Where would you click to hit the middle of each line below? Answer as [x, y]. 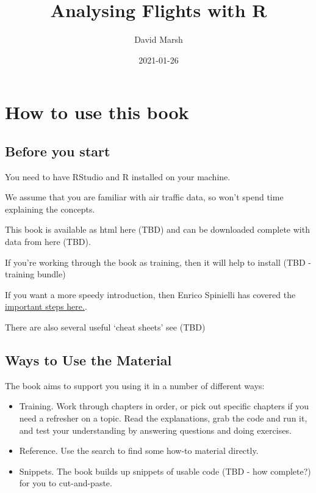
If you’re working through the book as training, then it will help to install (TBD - [158, 262]
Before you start [58, 151]
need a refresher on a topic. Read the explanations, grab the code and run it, [163, 418]
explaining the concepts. [50, 209]
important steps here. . [46, 306]
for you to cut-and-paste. [66, 483]
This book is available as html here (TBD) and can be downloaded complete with [157, 229]
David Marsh [159, 39]
